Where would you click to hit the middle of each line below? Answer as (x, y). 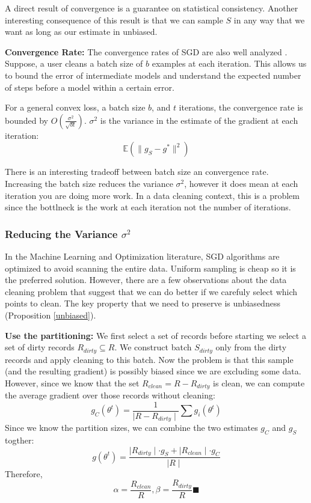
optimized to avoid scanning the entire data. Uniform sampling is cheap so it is (150, 268)
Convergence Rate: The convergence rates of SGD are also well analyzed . (146, 51)
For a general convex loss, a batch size (75, 107)
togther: (20, 440)
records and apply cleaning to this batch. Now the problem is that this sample (149, 359)
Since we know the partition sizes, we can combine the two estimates (131, 428)
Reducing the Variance (61, 233)
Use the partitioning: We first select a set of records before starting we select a (155, 335)
